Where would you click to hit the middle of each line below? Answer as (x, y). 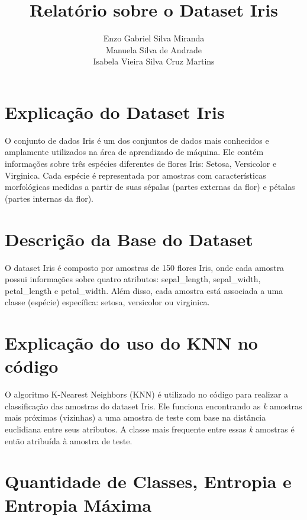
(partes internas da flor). (49, 198)
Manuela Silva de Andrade (154, 49)
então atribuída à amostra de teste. (69, 440)
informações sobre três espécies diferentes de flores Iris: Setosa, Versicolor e (141, 164)
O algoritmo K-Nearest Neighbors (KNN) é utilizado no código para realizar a (147, 394)
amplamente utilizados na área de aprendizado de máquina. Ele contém (134, 152)
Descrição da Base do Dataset (129, 239)
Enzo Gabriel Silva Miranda (154, 38)
